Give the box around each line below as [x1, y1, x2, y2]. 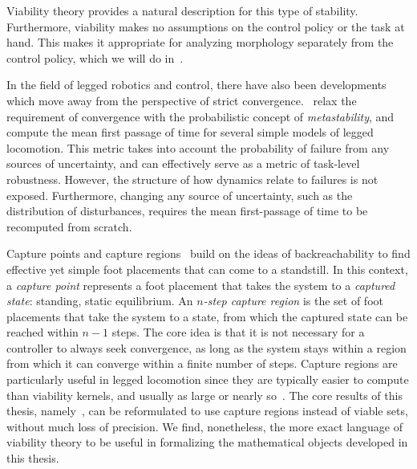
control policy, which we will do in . [6, 49, 184, 66]
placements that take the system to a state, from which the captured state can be [6, 308, 408, 324]
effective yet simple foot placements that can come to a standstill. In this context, [6, 260, 408, 277]
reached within [6, 324, 79, 341]
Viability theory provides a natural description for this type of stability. [6, 2, 358, 18]
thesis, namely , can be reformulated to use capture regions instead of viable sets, [6, 402, 408, 419]
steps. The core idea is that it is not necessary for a [111, 324, 365, 341]
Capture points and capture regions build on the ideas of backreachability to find [6, 245, 411, 262]
